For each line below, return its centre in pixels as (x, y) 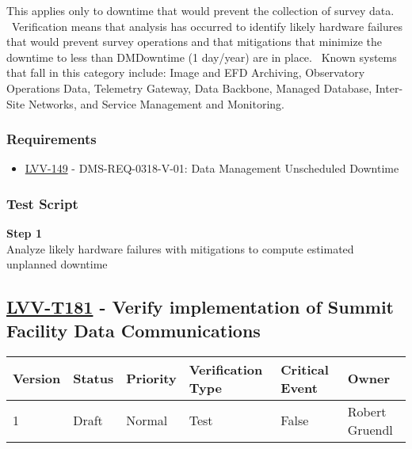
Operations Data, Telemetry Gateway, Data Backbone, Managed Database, (189, 88)
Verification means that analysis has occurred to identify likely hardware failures (207, 26)
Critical (305, 369)
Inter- (389, 88)
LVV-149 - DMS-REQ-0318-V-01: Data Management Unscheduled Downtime (212, 168)
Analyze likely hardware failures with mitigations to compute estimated (180, 248)
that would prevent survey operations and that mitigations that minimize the (195, 42)
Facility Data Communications (134, 330)
